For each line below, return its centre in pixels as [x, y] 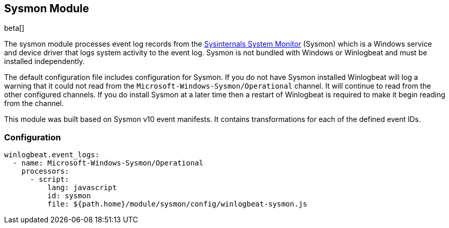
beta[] [14, 28]
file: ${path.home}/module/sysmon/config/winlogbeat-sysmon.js [177, 204]
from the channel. [34, 103]
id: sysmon [69, 196]
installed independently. [44, 61]
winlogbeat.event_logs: [52, 155]
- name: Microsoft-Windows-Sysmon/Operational [108, 163]
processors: [45, 171]
